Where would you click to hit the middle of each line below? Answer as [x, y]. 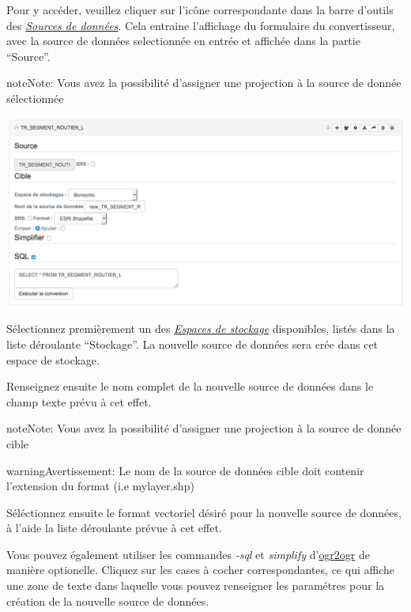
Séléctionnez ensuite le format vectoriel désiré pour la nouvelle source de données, [204, 512]
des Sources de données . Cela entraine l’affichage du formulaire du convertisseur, [201, 25]
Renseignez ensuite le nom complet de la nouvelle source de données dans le [190, 386]
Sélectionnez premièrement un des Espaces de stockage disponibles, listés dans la [201, 329]
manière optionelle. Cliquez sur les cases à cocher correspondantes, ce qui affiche [200, 570]
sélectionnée [35, 98]
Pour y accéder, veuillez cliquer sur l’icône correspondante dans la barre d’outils [200, 9]
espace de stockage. [53, 359]
